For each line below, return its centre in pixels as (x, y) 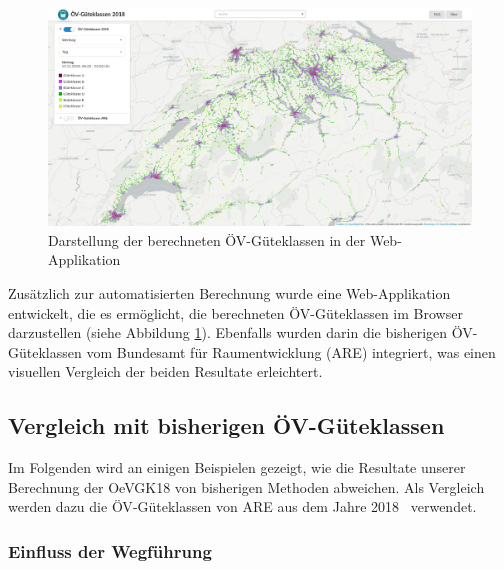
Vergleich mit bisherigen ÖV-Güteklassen (226, 425)
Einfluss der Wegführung (110, 550)
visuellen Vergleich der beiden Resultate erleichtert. (165, 371)
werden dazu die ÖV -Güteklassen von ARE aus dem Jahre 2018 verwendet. (242, 506)
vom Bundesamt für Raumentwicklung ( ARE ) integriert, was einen (291, 351)
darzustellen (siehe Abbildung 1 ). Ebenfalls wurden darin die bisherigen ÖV (240, 332)
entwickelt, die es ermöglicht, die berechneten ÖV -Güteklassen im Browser (235, 312)
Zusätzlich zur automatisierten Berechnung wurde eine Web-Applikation (229, 292)
